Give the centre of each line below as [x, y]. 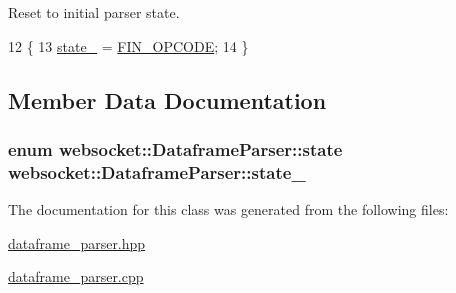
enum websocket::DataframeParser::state [175, 148]
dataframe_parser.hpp [77, 242]
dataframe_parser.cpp [76, 276]
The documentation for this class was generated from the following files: [228, 209]
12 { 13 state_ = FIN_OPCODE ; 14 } [128, 45]
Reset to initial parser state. [94, 12]
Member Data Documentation [167, 99]
